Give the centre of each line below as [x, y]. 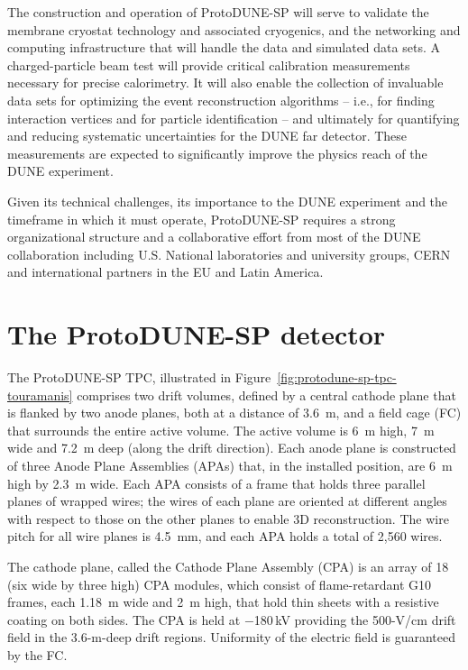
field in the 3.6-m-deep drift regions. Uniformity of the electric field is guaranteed [231, 637]
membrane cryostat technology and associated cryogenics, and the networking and [234, 29]
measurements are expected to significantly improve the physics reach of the [217, 153]
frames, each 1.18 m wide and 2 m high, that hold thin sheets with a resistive [223, 602]
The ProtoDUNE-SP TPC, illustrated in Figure [139, 377]
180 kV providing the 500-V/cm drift [355, 619]
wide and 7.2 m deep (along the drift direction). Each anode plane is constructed [232, 448]
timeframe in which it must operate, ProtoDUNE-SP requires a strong [202, 219]
